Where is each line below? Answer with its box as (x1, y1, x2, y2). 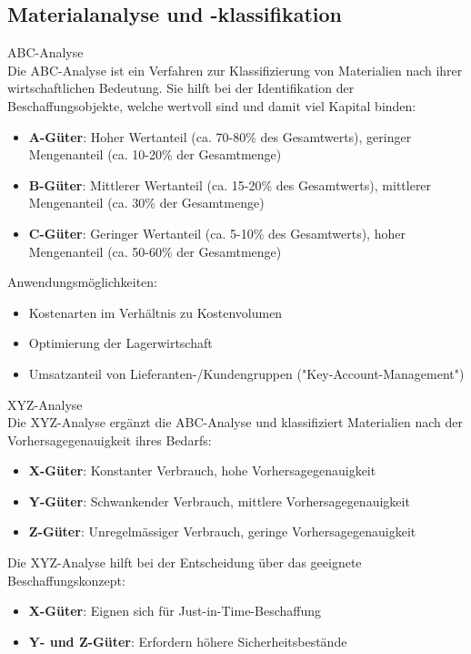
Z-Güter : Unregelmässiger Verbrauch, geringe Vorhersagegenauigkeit (28, 522, 416, 541)
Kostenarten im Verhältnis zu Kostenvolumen (28, 302, 283, 322)
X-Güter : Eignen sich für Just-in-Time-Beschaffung (28, 601, 321, 620)
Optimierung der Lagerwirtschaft (28, 333, 213, 353)
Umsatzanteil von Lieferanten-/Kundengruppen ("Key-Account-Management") (28, 363, 465, 383)
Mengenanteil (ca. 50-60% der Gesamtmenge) (28, 241, 282, 261)
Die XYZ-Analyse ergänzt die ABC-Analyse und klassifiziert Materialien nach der (7, 413, 463, 432)
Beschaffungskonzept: (7, 570, 125, 589)
